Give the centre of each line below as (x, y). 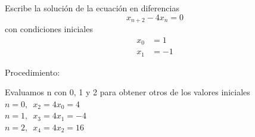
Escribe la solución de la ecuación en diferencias (92, 8)
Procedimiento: (32, 72)
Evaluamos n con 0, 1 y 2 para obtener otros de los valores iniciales (128, 92)
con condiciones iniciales (49, 29)
